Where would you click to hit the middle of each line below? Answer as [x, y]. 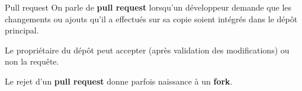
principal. [22, 30]
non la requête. [32, 61]
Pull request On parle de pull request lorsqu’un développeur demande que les [148, 7]
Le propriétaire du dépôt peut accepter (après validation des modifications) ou [147, 50]
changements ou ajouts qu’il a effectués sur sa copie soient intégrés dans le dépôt [151, 18]
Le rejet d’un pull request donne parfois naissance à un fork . [119, 81]
